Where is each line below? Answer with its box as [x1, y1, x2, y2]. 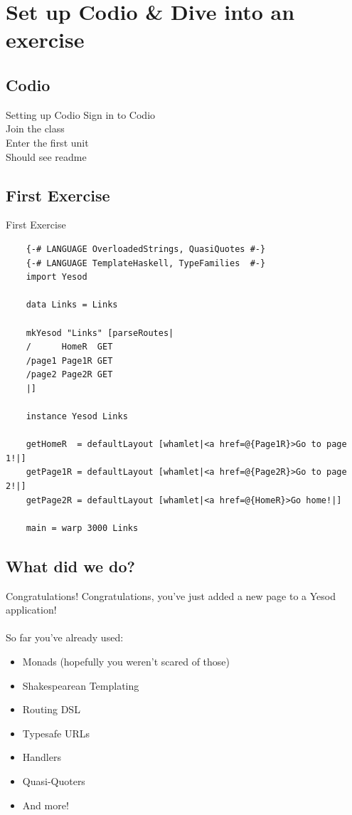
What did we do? [6, 554, 135, 577]
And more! [22, 797, 69, 812]
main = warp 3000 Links [26, 522, 139, 533]
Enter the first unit [6, 135, 89, 149]
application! [6, 602, 57, 617]
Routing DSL [22, 702, 80, 717]
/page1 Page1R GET [26, 355, 113, 366]
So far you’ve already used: [6, 630, 124, 645]
